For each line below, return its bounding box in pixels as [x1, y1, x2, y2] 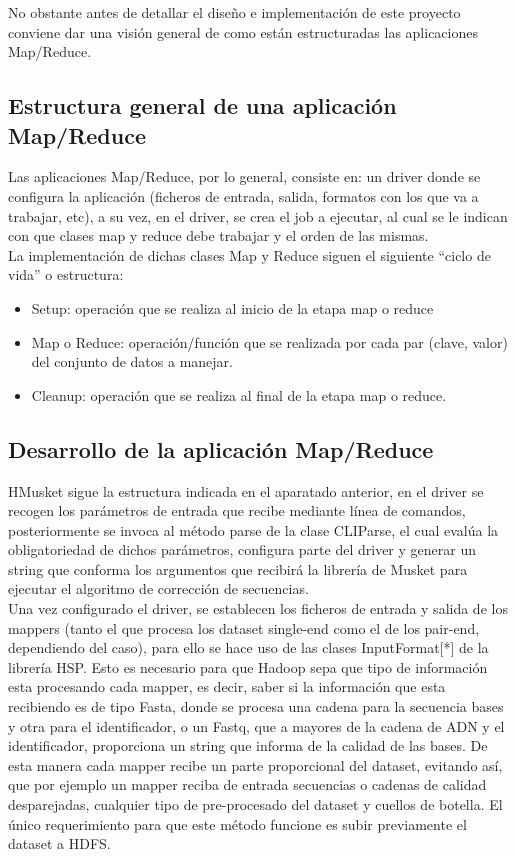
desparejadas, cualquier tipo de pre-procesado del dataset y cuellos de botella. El [8, 794, 503, 815]
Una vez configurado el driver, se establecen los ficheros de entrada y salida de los [8, 598, 508, 619]
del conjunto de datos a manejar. [31, 351, 233, 372]
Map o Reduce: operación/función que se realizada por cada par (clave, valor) [31, 331, 508, 352]
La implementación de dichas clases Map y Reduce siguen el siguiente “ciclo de [8, 244, 491, 265]
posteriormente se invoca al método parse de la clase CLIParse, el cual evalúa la [8, 519, 499, 540]
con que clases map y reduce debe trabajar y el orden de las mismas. [8, 225, 429, 246]
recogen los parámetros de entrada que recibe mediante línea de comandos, [8, 500, 466, 521]
